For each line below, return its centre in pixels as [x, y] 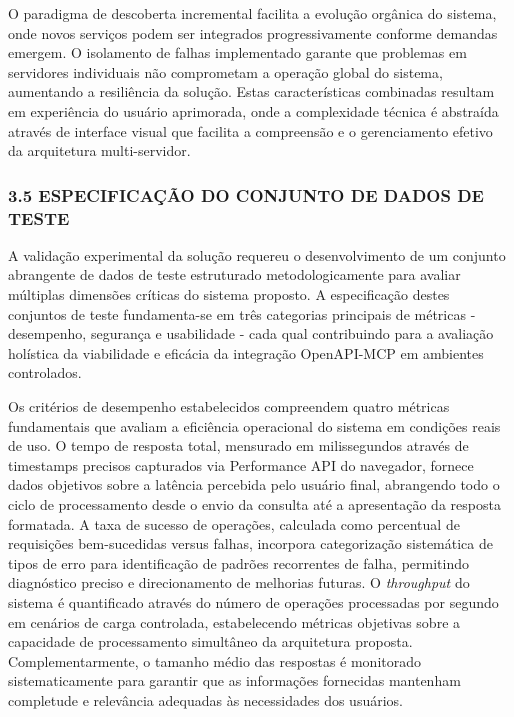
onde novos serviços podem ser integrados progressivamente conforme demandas [253, 32]
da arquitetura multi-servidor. [99, 150]
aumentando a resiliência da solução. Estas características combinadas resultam [251, 91]
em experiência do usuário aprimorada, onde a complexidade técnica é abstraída [253, 110]
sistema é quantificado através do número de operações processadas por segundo [253, 601]
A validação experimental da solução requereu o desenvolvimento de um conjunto [257, 254]
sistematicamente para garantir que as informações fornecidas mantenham [234, 680]
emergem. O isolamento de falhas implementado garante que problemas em [237, 52]
